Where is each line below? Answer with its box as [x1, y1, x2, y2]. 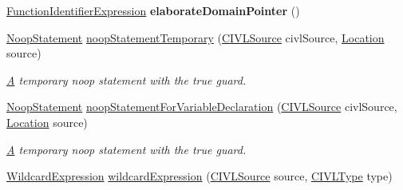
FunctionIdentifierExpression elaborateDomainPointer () [6, 2, 300, 18]
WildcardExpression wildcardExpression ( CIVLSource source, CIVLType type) [6, 168, 393, 184]
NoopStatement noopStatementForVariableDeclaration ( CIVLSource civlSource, [6, 98, 397, 115]
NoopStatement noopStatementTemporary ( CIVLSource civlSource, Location [6, 29, 385, 46]
